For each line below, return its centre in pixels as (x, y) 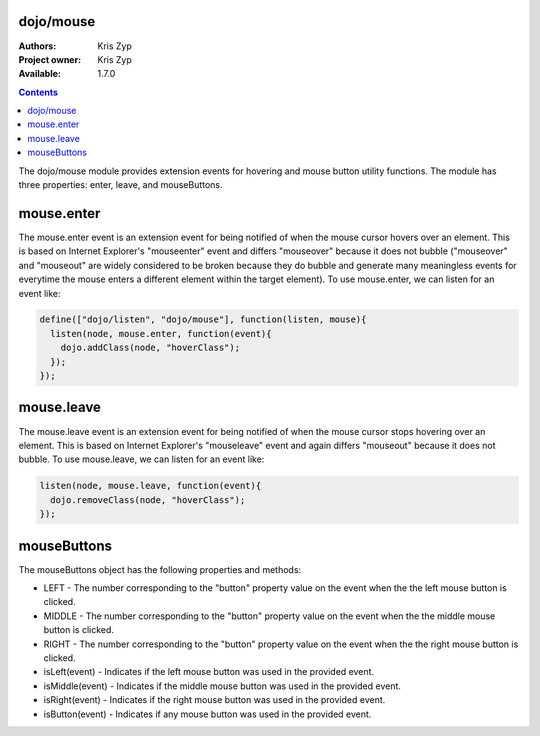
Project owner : (50, 59)
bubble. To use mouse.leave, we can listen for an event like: (141, 459)
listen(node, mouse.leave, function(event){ (150, 486)
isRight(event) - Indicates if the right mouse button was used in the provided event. (214, 700)
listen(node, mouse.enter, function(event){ (161, 333)
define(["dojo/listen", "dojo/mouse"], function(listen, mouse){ (203, 319)
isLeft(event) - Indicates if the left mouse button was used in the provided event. (209, 672)
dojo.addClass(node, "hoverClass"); (150, 348)
